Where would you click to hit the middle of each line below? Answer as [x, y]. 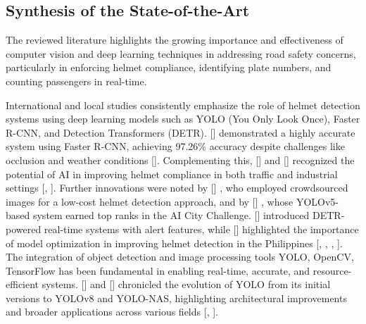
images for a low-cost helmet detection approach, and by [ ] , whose [150, 201]
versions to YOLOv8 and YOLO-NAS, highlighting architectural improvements [176, 298]
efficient [23, 284]
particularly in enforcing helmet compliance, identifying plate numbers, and [169, 67]
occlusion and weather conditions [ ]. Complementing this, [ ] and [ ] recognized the [180, 160]
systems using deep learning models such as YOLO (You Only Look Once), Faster [183, 119]
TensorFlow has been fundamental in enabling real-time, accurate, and [158, 270]
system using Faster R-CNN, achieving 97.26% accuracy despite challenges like [175, 146]
